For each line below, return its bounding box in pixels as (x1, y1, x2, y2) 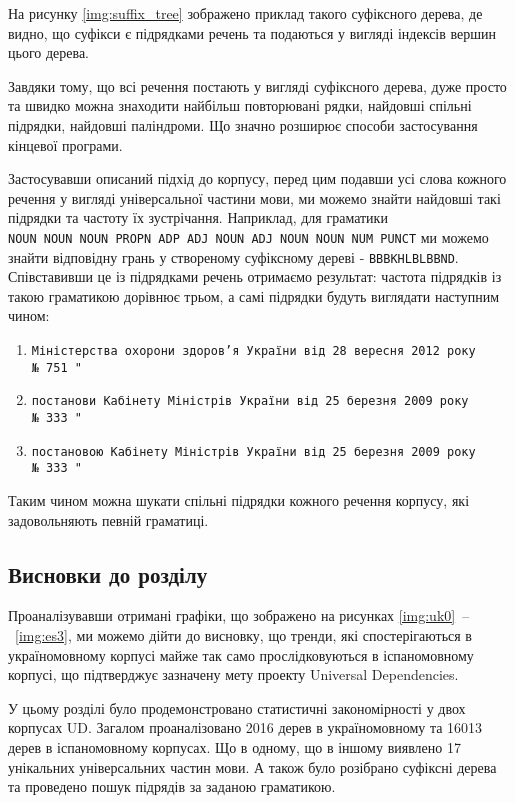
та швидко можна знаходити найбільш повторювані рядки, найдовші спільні (8, 95, 472, 116)
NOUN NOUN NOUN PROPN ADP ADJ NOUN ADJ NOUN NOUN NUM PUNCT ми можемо (8, 226, 489, 247)
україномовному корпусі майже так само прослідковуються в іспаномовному (8, 644, 474, 665)
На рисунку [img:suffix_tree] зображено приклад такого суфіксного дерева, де (8, 3, 483, 23)
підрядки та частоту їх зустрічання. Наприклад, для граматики (8, 207, 388, 228)
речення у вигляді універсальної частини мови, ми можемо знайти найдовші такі (8, 187, 501, 208)
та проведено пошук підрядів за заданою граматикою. (8, 776, 336, 797)
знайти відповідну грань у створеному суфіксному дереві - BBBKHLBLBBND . (8, 246, 459, 267)
